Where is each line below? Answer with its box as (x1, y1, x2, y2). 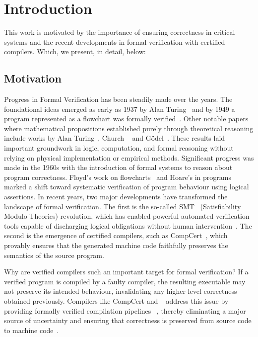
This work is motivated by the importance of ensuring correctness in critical (4, 27, 235, 37)
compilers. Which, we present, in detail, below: (4, 46, 146, 57)
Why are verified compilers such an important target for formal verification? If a (4, 266, 249, 277)
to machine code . (4, 325, 59, 335)
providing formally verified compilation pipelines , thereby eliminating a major (4, 305, 246, 316)
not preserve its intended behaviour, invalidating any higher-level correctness (4, 286, 237, 296)
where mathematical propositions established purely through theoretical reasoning (4, 123, 254, 133)
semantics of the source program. (4, 250, 104, 260)
